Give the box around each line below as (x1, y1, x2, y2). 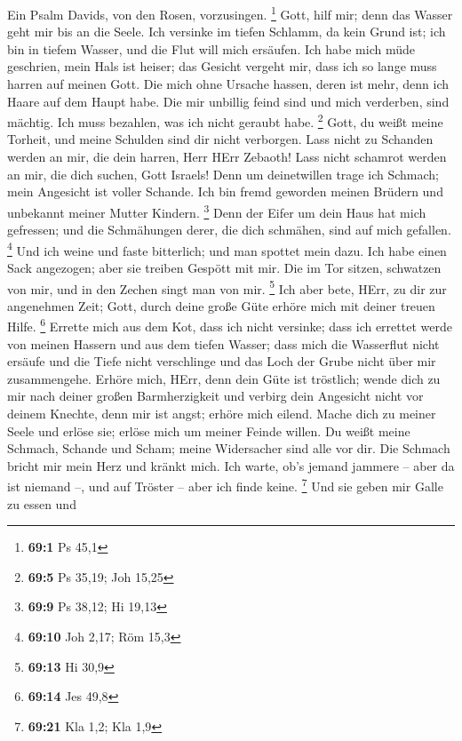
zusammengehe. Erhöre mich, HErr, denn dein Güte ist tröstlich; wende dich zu (7, 369, 441, 387)
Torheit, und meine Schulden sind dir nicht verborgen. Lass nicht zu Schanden (7, 130, 434, 148)
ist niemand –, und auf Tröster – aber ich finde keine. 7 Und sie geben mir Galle (7, 474, 443, 496)
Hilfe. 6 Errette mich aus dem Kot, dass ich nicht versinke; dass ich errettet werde (7, 315, 452, 336)
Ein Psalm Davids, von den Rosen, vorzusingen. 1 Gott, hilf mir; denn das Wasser (7, 3, 453, 23)
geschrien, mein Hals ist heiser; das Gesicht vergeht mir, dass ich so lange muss (7, 57, 437, 76)
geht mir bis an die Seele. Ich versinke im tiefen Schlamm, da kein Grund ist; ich (7, 22, 446, 41)
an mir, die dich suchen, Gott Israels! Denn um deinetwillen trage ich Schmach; (7, 164, 439, 183)
